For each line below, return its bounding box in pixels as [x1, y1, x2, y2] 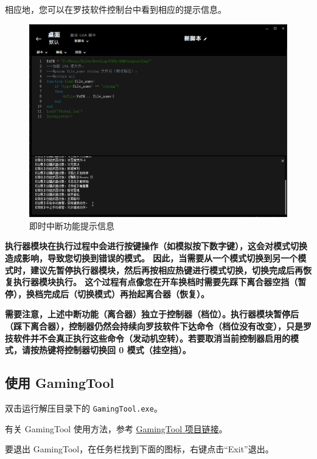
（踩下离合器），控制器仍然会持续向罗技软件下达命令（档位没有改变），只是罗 [5, 319, 312, 332]
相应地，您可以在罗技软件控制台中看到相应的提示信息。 [5, 3, 226, 15]
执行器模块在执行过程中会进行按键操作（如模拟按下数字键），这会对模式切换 [5, 240, 307, 252]
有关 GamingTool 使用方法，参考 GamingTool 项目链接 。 [5, 422, 228, 435]
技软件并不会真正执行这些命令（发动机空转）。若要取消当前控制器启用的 [5, 331, 290, 344]
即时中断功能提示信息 [29, 219, 114, 232]
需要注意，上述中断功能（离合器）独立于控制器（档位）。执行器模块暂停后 [5, 308, 299, 320]
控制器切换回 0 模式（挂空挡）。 [64, 343, 191, 356]
